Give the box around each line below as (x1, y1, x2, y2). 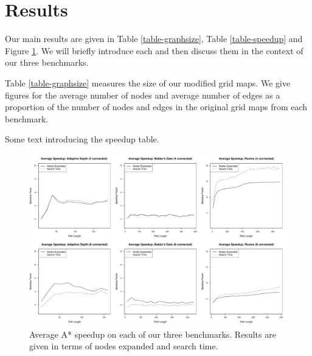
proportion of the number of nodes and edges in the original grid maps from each (5, 100, 308, 113)
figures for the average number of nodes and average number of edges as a (5, 88, 280, 101)
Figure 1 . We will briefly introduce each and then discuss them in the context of (5, 44, 303, 57)
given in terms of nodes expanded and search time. (29, 340, 218, 352)
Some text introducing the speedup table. (5, 133, 159, 145)
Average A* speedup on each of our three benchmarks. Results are (29, 327, 276, 340)
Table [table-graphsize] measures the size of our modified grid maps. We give (5, 76, 291, 89)
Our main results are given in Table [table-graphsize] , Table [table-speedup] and (5, 32, 303, 45)
